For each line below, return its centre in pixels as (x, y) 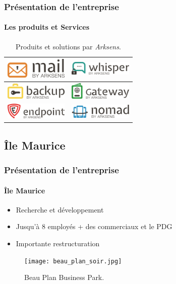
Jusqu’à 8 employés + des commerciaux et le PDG (94, 226)
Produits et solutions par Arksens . (68, 46)
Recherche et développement (60, 209)
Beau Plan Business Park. (64, 277)
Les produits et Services (47, 27)
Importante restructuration (58, 243)
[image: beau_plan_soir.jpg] (73, 261)
